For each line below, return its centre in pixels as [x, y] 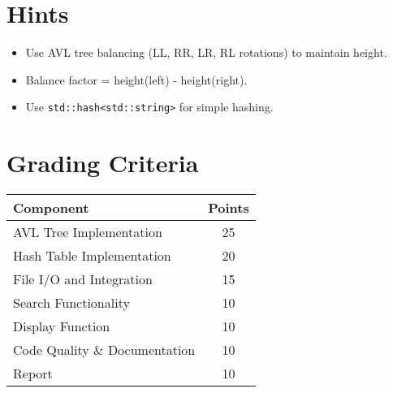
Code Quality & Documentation [104, 350]
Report [33, 374]
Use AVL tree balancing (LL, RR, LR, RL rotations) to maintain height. [206, 52]
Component [51, 208]
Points [229, 208]
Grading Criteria [103, 163]
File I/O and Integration [83, 279]
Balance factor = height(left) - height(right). [136, 79]
